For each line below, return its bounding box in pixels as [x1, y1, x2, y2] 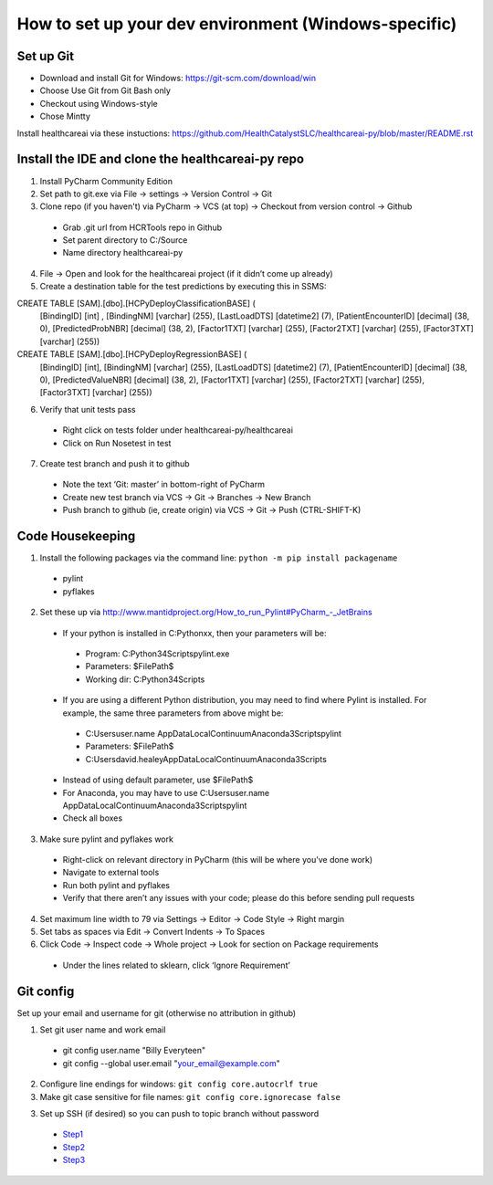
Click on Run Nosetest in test [62, 437, 172, 448]
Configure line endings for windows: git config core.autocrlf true [39, 1078, 319, 1090]
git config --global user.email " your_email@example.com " [62, 1057, 280, 1068]
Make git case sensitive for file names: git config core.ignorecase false [39, 1091, 341, 1102]
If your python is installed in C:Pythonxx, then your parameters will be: [62, 627, 327, 638]
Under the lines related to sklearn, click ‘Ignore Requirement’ [62, 960, 291, 970]
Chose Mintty [39, 110, 90, 122]
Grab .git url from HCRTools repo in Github [62, 222, 223, 233]
